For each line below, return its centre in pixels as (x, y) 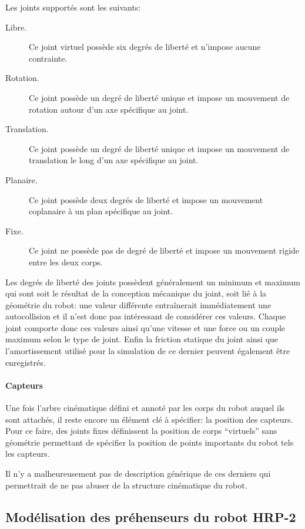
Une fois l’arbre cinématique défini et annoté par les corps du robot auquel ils (145, 408)
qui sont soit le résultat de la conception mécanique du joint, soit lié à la (136, 293)
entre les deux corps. (66, 262)
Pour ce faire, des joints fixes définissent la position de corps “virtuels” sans (141, 431)
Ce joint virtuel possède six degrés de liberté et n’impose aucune (145, 47)
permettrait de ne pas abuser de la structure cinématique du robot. (126, 485)
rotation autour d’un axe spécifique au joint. (109, 109)
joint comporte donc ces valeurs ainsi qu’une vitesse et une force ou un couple (145, 327)
